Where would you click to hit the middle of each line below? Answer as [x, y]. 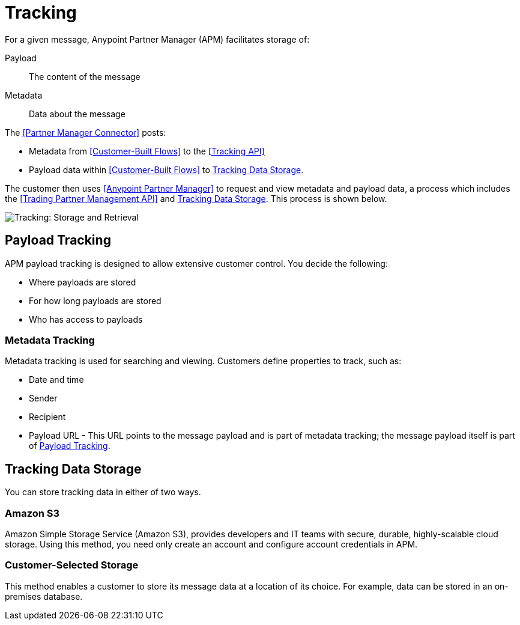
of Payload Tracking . [70, 446]
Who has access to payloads [86, 319]
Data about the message [77, 114]
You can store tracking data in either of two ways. [103, 492]
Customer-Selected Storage [72, 565]
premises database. [44, 596]
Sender [43, 398]
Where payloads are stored [83, 282]
